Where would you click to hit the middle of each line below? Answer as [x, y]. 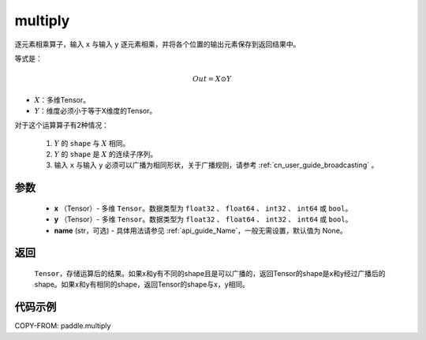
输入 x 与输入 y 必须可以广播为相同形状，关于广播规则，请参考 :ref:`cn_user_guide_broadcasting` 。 [216, 165]
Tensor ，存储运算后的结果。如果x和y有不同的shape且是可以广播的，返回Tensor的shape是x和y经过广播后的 [210, 274]
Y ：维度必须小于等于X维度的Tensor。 [95, 110]
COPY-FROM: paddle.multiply [63, 326]
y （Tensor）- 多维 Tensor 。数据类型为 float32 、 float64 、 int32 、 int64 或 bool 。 [203, 219]
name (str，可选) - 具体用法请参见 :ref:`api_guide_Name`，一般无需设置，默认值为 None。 [200, 230]
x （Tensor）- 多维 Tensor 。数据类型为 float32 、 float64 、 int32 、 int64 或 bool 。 [203, 208]
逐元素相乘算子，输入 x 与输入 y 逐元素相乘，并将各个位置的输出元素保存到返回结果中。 [157, 44]
